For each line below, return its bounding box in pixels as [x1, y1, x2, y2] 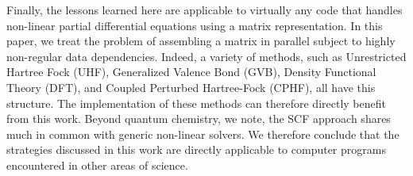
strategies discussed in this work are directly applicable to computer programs [6, 141, 386, 158]
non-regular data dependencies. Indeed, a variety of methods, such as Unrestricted [6, 48, 407, 64]
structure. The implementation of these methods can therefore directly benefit [6, 94, 386, 111]
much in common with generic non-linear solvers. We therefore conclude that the [6, 125, 399, 142]
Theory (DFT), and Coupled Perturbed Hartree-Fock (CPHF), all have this [6, 78, 376, 95]
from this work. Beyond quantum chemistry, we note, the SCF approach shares [6, 110, 391, 127]
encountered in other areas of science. [6, 156, 188, 173]
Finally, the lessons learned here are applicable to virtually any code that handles [6, 2, 403, 17]
